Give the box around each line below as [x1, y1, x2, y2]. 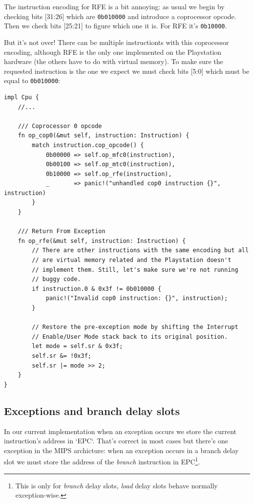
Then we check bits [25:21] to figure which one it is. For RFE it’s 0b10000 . [4, 21, 227, 31]
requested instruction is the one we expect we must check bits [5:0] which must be [4, 66, 250, 76]
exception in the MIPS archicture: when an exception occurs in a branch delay [4, 445, 239, 455]
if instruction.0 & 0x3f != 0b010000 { [32, 285, 162, 292]
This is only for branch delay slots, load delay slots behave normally [15, 480, 218, 490]
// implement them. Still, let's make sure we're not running [32, 266, 238, 273]
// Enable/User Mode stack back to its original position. [32, 333, 228, 340]
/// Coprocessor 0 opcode [18, 122, 102, 130]
